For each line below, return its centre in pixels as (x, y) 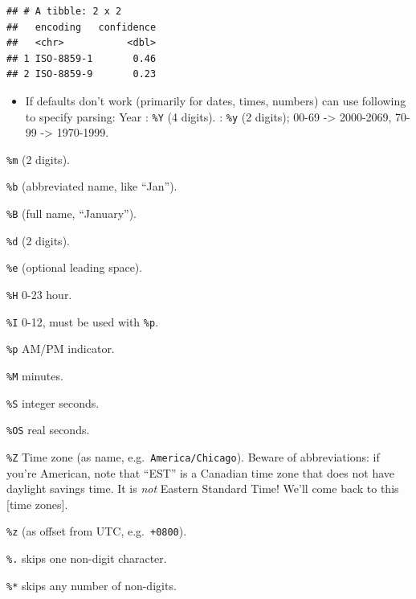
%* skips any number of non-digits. (92, 585)
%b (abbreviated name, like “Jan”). (92, 186)
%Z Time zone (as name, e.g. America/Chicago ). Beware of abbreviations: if (193, 457)
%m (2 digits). (38, 159)
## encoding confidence (82, 27)
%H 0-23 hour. (39, 295)
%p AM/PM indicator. (61, 349)
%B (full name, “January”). (71, 213)
